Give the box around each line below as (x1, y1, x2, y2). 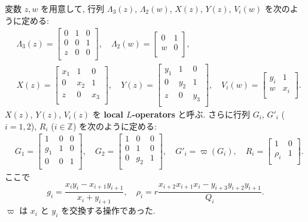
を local (92, 107, 123, 120)
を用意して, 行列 (41, 2, 105, 14)
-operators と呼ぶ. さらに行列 (132, 107, 250, 120)
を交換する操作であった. (61, 204, 155, 217)
